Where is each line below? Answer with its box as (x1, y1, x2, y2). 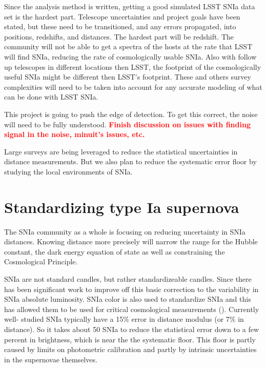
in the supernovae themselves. (4, 354, 97, 364)
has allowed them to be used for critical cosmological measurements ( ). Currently (4, 303, 259, 314)
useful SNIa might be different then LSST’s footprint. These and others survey (4, 71, 251, 82)
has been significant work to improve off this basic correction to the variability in (4, 283, 259, 294)
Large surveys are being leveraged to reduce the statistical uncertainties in (4, 146, 238, 157)
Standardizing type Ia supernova (4, 196, 239, 217)
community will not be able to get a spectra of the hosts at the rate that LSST (4, 41, 253, 52)
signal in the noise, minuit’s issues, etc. (4, 129, 145, 140)
